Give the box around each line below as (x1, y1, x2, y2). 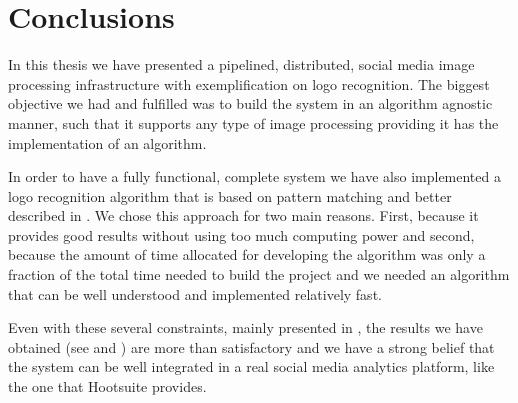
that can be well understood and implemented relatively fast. (8, 283, 382, 304)
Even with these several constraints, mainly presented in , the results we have (8, 317, 483, 338)
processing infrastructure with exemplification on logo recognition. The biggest (8, 73, 490, 94)
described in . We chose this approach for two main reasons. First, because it (8, 205, 479, 226)
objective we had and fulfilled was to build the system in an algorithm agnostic (8, 93, 493, 114)
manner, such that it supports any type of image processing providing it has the (8, 112, 499, 133)
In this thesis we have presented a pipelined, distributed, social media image (8, 54, 475, 75)
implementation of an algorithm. (8, 132, 207, 153)
